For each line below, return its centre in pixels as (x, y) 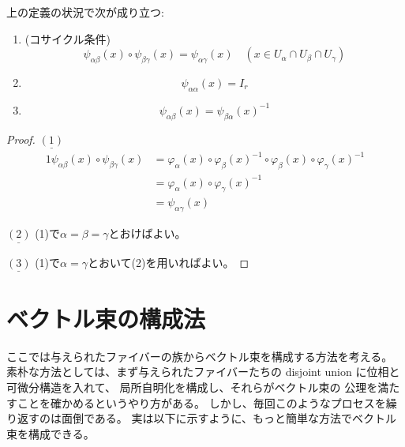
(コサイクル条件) (67, 38)
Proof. (21, 139)
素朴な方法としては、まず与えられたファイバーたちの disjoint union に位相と (203, 372)
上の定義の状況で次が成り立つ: (85, 12)
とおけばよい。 (147, 233)
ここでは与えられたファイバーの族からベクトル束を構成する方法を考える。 (200, 356)
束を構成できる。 (51, 433)
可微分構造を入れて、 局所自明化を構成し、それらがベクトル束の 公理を (192, 387)
